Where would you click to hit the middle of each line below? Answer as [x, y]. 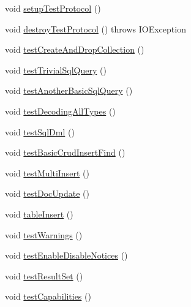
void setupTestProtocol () [53, 8]
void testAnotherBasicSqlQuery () [69, 90]
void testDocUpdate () [47, 193]
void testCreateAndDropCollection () [75, 49]
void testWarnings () [44, 234]
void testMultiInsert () [47, 172]
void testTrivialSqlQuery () [56, 70]
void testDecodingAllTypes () [60, 111]
